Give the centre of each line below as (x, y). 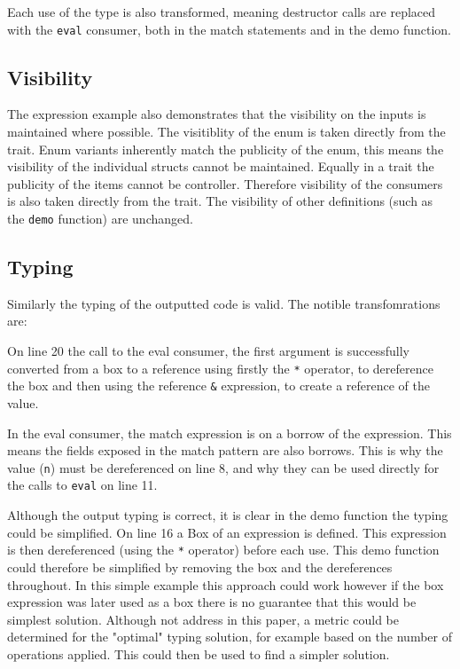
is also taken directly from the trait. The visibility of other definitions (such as (220, 201)
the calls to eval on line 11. (82, 485)
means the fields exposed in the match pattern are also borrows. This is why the (225, 450)
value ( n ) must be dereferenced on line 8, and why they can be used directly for (223, 467)
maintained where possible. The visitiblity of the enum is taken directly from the (226, 132)
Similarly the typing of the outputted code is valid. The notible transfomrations (224, 303)
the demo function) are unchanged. (100, 219)
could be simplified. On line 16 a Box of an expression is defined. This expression (227, 532)
